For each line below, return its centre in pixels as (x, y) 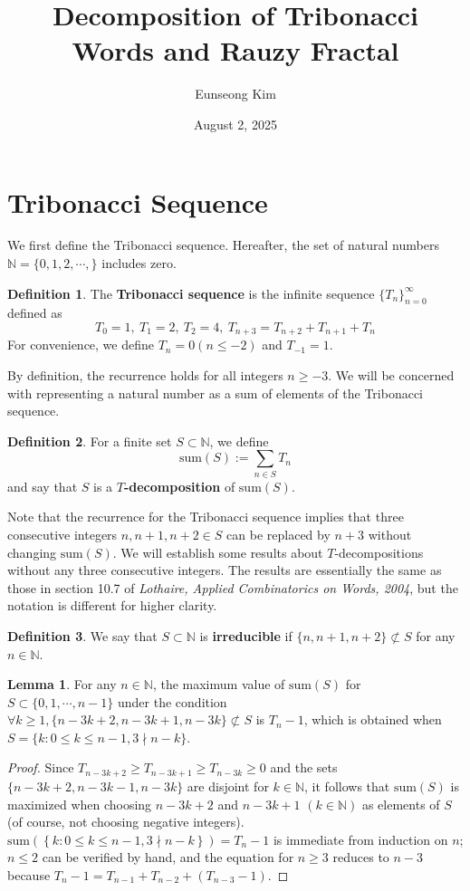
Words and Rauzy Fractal (235, 50)
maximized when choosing (80, 804)
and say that (43, 486)
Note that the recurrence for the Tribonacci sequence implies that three (206, 517)
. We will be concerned (391, 375)
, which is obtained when (373, 719)
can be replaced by (278, 534)
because (29, 874)
